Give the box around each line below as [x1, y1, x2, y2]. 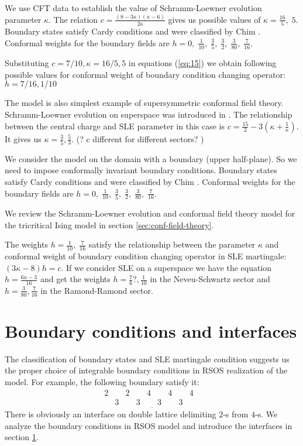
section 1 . [5, 431, 39, 443]
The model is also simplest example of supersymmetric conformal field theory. [5, 97, 284, 109]
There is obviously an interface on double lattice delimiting [5, 407, 216, 420]
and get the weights [40, 273, 111, 285]
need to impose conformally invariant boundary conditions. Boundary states [5, 164, 277, 176]
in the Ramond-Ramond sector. [40, 284, 153, 296]
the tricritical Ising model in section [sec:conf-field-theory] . [5, 218, 214, 231]
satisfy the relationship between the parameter [88, 238, 256, 251]
